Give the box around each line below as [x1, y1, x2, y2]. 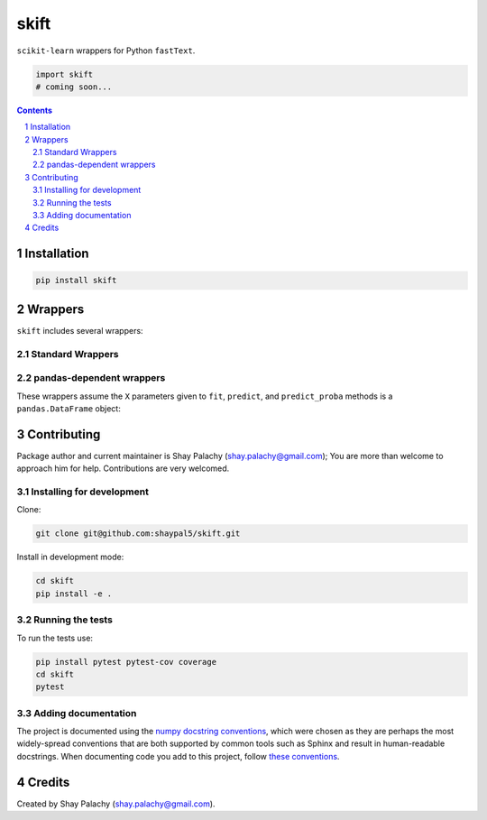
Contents [16, 105, 53, 115]
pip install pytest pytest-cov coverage [35, 657, 216, 667]
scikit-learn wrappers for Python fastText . [16, 45, 196, 56]
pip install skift [35, 275, 117, 286]
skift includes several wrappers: [16, 325, 143, 336]
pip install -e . [35, 588, 113, 599]
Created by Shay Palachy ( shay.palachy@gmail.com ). [16, 798, 216, 809]
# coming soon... [35, 81, 113, 92]
